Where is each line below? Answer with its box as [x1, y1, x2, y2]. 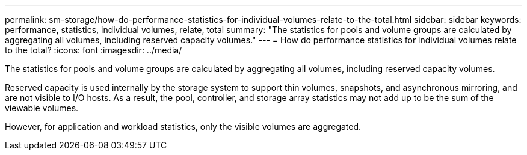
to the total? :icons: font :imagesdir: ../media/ [5, 45, 182, 55]
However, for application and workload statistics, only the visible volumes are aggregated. [5, 121, 362, 132]
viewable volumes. [5, 103, 79, 113]
